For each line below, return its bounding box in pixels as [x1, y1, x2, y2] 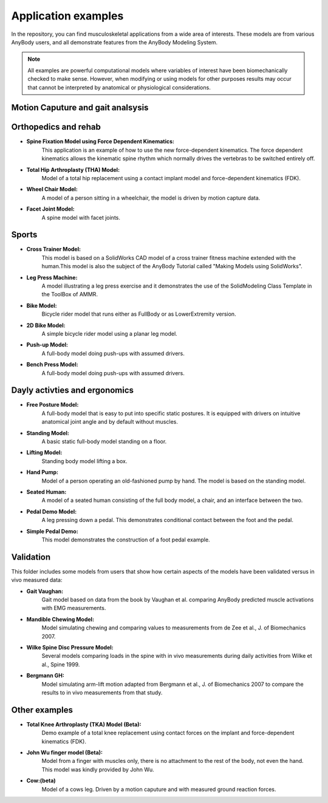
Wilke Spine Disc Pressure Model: [26, 643, 114, 651]
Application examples [11, 9, 124, 22]
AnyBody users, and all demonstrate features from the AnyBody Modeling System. [11, 38, 218, 46]
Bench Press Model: [26, 361, 78, 368]
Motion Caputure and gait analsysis [11, 103, 149, 113]
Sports [11, 229, 38, 240]
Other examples [11, 705, 73, 715]
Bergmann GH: [26, 672, 65, 679]
